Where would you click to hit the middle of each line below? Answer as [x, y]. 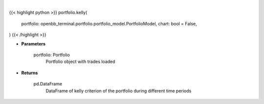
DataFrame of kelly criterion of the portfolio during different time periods [119, 91]
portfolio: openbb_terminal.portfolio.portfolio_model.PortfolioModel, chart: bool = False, [109, 23]
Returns [30, 73]
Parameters [33, 43]
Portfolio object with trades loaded [80, 62]
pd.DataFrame [48, 84]
